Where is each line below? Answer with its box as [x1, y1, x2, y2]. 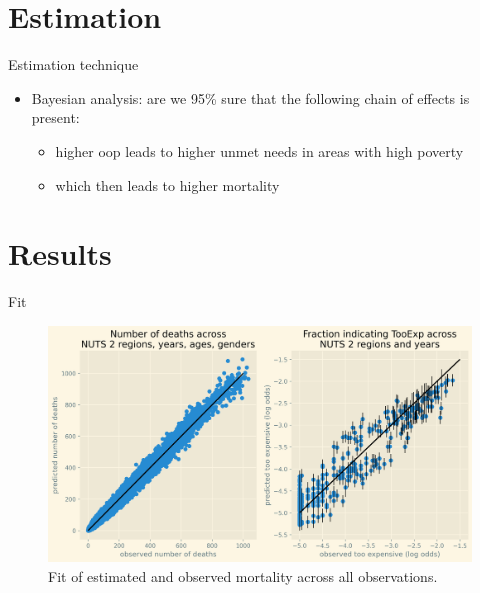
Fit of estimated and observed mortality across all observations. [48, 565, 438, 586]
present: [31, 107, 80, 128]
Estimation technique [8, 54, 139, 75]
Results [8, 233, 112, 274]
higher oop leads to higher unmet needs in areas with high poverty [55, 140, 464, 161]
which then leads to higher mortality [55, 174, 280, 195]
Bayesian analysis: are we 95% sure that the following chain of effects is [31, 87, 470, 108]
